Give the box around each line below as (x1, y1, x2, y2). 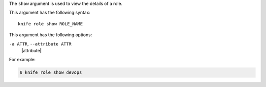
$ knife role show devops (19, 70, 82, 75)
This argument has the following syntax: (9, 10, 91, 16)
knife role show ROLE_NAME (18, 21, 83, 26)
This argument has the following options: (9, 32, 92, 38)
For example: (9, 57, 36, 63)
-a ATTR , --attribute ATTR (9, 41, 71, 46)
